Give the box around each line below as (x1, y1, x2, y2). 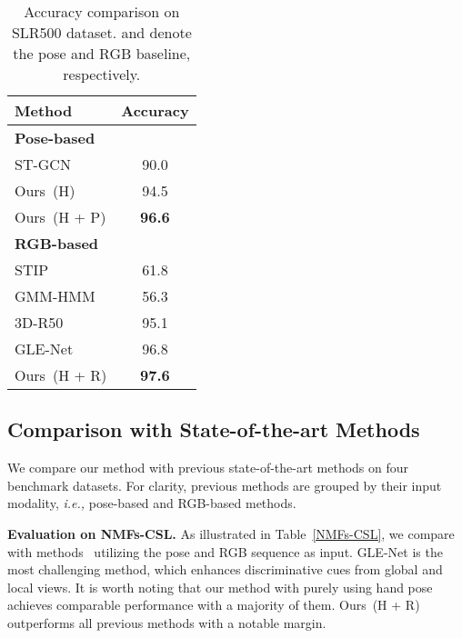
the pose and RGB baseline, (13, 43, 191, 64)
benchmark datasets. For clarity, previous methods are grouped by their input (7, 475, 442, 494)
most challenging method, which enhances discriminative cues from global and (7, 560, 443, 579)
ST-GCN (15, 154, 71, 174)
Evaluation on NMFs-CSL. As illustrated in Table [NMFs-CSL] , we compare (7, 523, 455, 543)
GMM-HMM (15, 285, 95, 306)
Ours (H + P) (15, 206, 106, 227)
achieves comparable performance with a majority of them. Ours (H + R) (7, 595, 420, 614)
